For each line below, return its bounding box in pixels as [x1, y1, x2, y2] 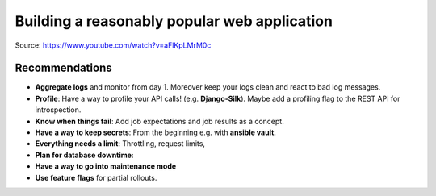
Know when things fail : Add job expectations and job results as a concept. [35, 116, 284, 126]
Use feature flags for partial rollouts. [35, 173, 157, 182]
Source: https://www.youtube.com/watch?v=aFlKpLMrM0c [15, 40, 212, 50]
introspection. [35, 105, 82, 115]
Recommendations [15, 61, 112, 75]
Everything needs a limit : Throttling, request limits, [35, 139, 206, 148]
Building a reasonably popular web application [15, 12, 333, 30]
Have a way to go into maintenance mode [35, 161, 177, 171]
